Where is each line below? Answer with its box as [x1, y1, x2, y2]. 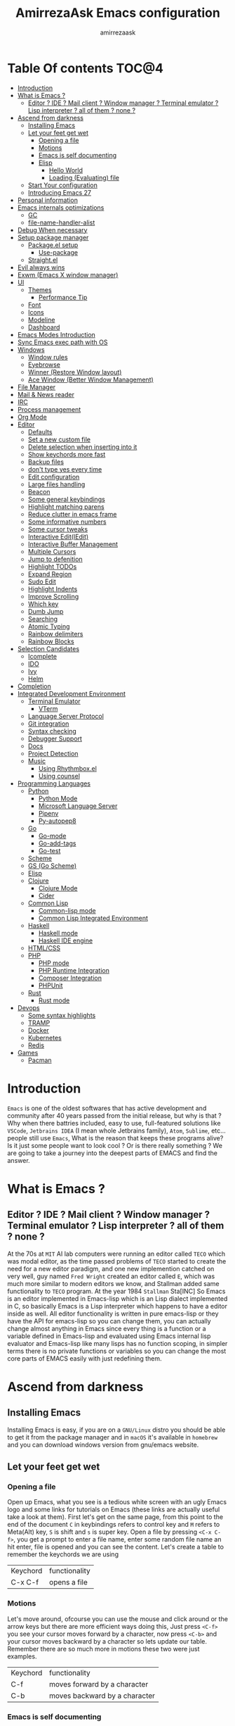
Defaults [27, 427, 53, 436]
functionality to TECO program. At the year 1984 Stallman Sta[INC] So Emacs [7, 1287, 226, 1295]
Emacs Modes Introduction [17, 330, 96, 339]
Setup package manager [17, 233, 89, 241]
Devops [17, 1003, 40, 1012]
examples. [7, 1652, 37, 1661]
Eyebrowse [27, 360, 61, 369]
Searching [27, 615, 58, 623]
